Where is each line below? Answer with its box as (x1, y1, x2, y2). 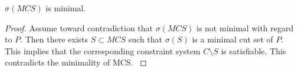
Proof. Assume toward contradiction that (5, 21, 153, 34)
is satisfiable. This (221, 44, 286, 57)
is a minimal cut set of (192, 33, 273, 45)
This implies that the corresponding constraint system (5, 44, 201, 57)
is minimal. (45, 2, 86, 14)
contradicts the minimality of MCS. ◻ (5, 56, 147, 68)
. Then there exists (20, 33, 89, 45)
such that (128, 33, 163, 45)
